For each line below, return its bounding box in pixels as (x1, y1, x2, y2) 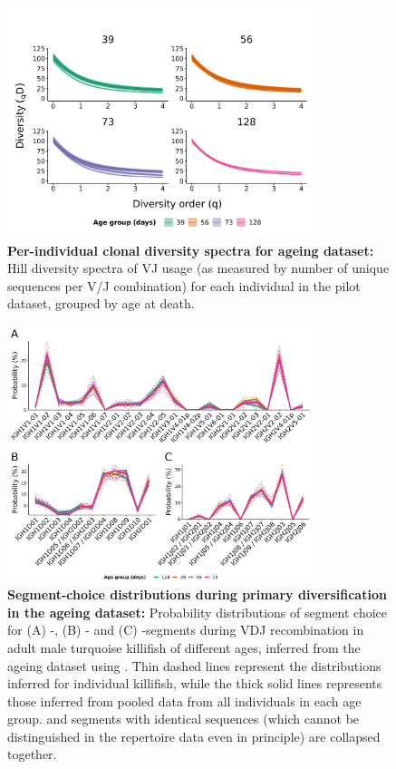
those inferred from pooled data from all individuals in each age (7, 691, 362, 710)
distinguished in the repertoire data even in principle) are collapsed (7, 726, 381, 745)
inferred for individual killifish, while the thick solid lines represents (7, 674, 382, 693)
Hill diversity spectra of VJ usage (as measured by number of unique (7, 258, 390, 277)
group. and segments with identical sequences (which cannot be (7, 709, 360, 728)
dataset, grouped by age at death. (7, 294, 195, 313)
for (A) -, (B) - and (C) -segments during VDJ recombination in (7, 620, 364, 639)
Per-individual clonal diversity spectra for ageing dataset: (7, 240, 374, 259)
